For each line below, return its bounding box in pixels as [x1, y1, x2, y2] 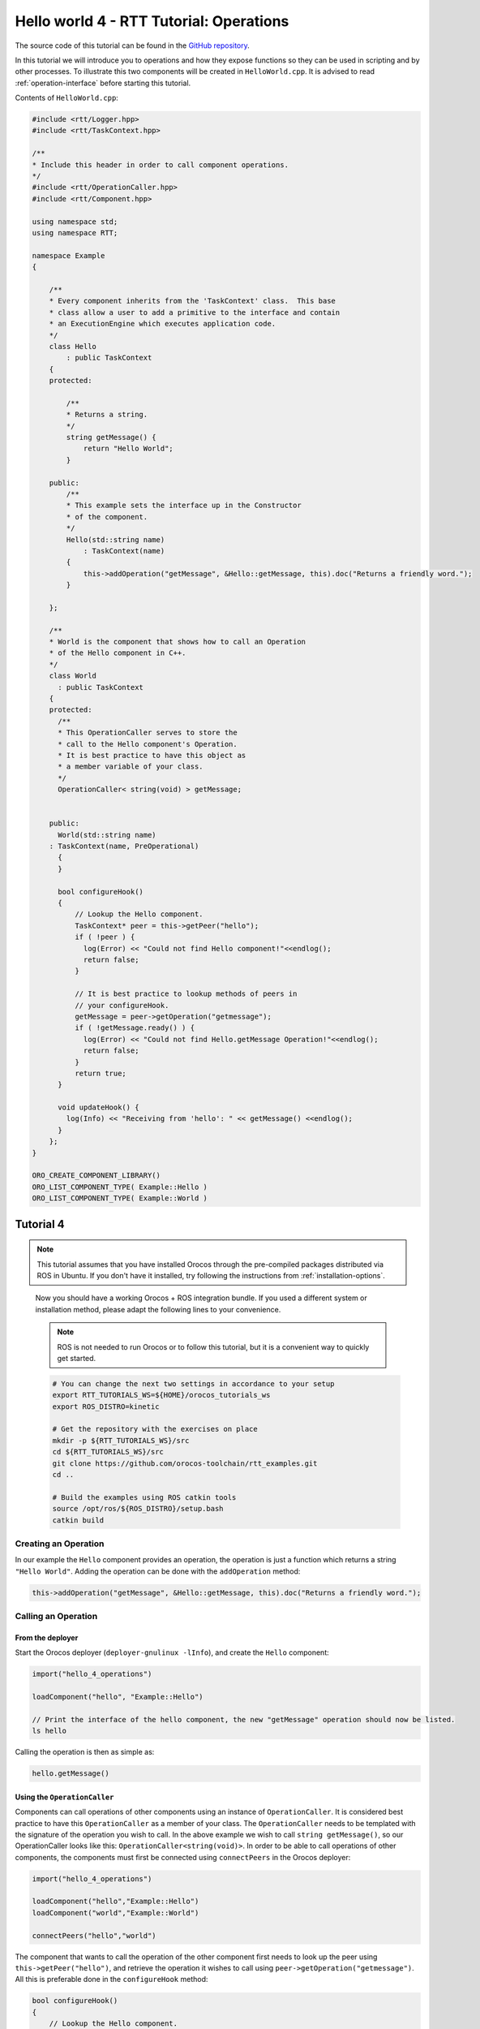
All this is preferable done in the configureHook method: [15, 1975, 208, 1984]
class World [49, 671, 97, 681]
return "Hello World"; [83, 444, 174, 454]
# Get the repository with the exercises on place [52, 1424, 259, 1434]
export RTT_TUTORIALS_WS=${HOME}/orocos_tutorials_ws [52, 1390, 271, 1400]
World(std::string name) [58, 830, 157, 839]
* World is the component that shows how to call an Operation [49, 637, 306, 647]
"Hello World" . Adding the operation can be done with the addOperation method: [15, 1566, 301, 1576]
